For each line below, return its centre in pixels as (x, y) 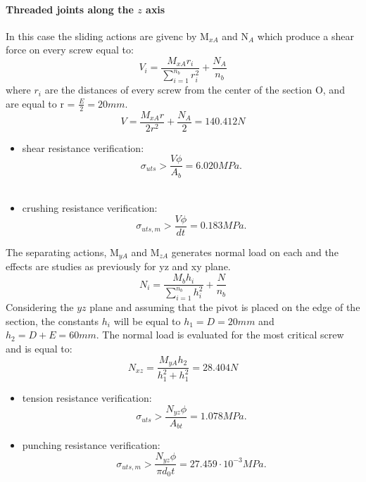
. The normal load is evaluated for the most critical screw (220, 335)
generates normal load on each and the (255, 252)
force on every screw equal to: (70, 50)
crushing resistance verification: (90, 208)
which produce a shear (305, 36)
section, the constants (52, 321)
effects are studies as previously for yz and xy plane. (118, 266)
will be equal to (147, 321)
